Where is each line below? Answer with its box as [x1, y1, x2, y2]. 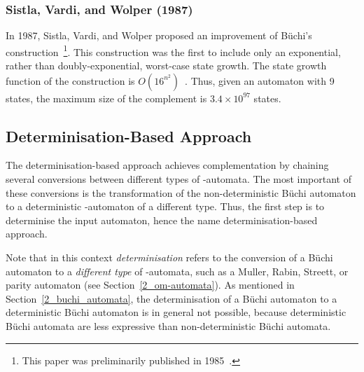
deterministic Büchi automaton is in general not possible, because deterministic [6, 305, 346, 319]
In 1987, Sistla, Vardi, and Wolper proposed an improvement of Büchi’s [6, 28, 312, 43]
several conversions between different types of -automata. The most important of [6, 172, 351, 186]
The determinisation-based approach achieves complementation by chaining [6, 158, 329, 172]
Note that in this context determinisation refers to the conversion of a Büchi [6, 250, 333, 265]
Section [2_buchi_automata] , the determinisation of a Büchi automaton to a [6, 291, 337, 305]
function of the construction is [6, 73, 135, 88]
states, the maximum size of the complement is [6, 90, 207, 105]
